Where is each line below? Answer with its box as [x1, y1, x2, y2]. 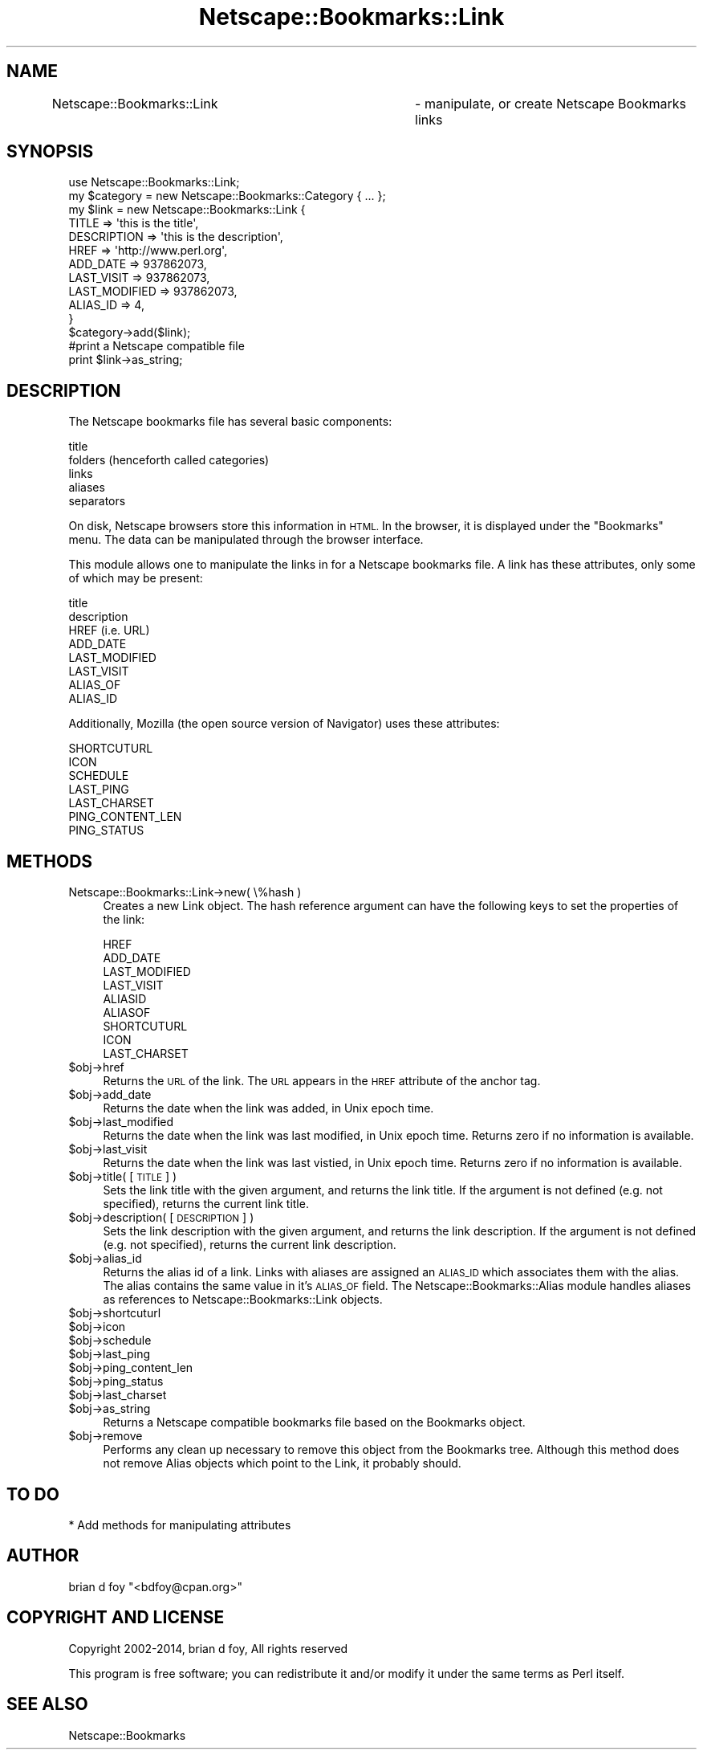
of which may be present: [68, 571, 203, 586]
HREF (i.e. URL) [68, 623, 150, 638]
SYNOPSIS [6, 141, 94, 162]
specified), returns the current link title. [103, 1197, 309, 1211]
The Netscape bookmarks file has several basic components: [68, 414, 392, 429]
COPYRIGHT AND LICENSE [6, 1607, 225, 1628]
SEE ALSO [6, 1694, 88, 1715]
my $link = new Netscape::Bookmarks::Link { [68, 202, 306, 217]
